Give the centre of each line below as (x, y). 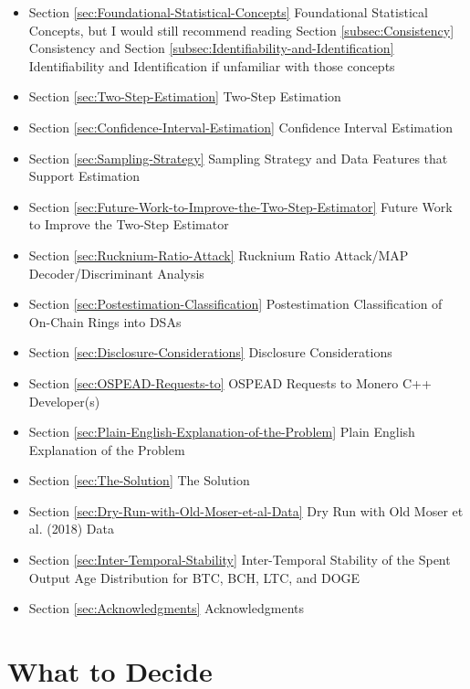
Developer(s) (64, 401)
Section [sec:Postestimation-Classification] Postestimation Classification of (235, 304)
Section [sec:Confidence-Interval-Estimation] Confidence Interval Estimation (241, 127)
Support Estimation (84, 176)
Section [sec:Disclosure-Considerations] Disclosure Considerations (210, 352)
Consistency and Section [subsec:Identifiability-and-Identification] (211, 48)
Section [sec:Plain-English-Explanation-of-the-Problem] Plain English (222, 432)
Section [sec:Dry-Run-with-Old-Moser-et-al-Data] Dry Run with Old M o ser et (246, 510)
